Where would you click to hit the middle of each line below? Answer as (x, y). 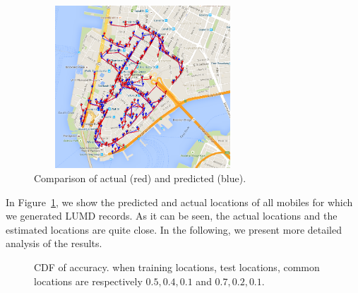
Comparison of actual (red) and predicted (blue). (140, 178)
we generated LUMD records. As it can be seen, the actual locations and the (172, 216)
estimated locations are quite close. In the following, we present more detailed (174, 229)
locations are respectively (88, 281)
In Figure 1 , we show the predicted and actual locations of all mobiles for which (179, 202)
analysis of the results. (54, 243)
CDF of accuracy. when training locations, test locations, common (177, 267)
